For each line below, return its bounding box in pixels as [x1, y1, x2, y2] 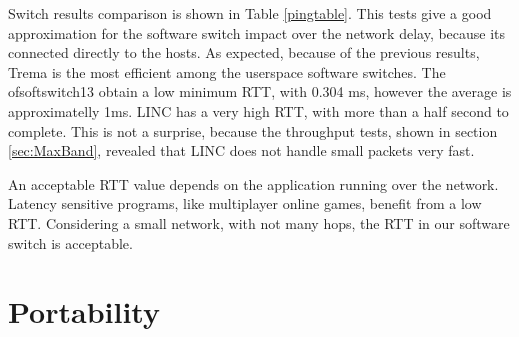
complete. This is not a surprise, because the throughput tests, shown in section [8, 120, 498, 141]
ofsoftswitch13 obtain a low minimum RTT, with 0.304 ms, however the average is [8, 81, 512, 102]
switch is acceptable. [8, 232, 133, 253]
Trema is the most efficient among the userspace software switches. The [8, 61, 446, 82]
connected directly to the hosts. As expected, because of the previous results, [8, 42, 480, 63]
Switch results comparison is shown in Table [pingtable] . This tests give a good [8, 3, 492, 23]
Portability [8, 291, 160, 332]
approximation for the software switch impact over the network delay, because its [8, 22, 506, 43]
